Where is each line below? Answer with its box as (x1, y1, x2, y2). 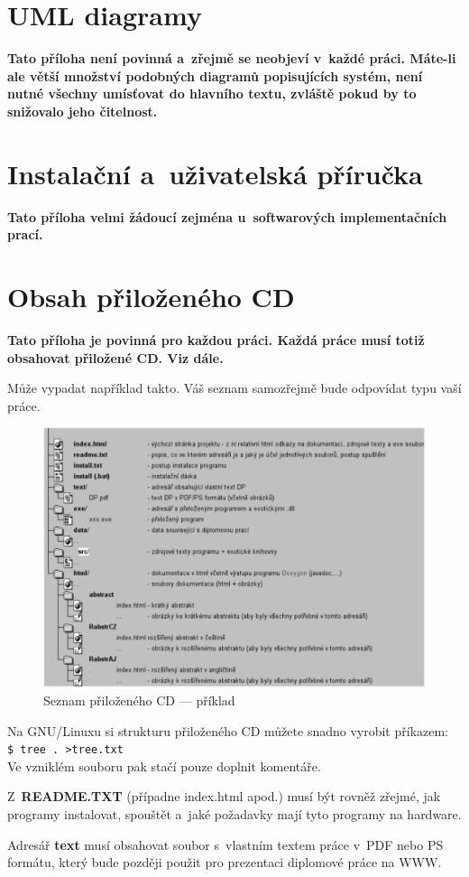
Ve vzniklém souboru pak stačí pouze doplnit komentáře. (7, 756, 321, 775)
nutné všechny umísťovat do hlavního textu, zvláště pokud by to (7, 84, 417, 103)
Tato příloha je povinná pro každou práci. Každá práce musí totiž (7, 330, 425, 349)
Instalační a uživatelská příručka (7, 154, 423, 191)
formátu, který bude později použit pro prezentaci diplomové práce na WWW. (7, 853, 442, 872)
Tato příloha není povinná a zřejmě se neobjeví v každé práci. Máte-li (7, 49, 456, 68)
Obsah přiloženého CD (7, 278, 295, 314)
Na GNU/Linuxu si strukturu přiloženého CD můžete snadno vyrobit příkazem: (7, 721, 449, 740)
